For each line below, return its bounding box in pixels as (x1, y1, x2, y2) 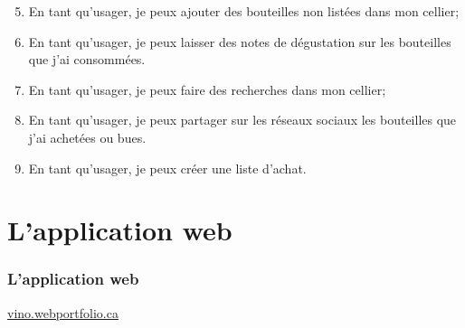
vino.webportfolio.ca (7, 303, 119, 322)
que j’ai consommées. (28, 50, 146, 69)
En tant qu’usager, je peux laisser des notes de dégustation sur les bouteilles (28, 32, 451, 51)
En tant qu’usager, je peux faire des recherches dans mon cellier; (28, 80, 386, 98)
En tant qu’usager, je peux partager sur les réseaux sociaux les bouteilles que (28, 110, 457, 129)
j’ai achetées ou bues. (28, 127, 147, 146)
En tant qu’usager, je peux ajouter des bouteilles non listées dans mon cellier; (28, 2, 460, 20)
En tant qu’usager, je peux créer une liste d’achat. (28, 158, 307, 177)
